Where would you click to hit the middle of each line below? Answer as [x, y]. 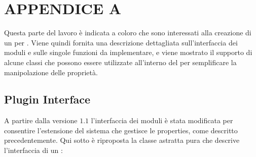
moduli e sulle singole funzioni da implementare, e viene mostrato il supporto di [128, 52]
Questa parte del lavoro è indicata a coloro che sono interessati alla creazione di [128, 33]
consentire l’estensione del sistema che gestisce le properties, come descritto [121, 130]
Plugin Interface [47, 99]
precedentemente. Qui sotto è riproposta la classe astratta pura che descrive [122, 140]
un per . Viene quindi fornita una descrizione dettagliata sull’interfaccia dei [121, 42]
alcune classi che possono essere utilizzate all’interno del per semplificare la [120, 62]
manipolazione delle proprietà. [51, 72]
